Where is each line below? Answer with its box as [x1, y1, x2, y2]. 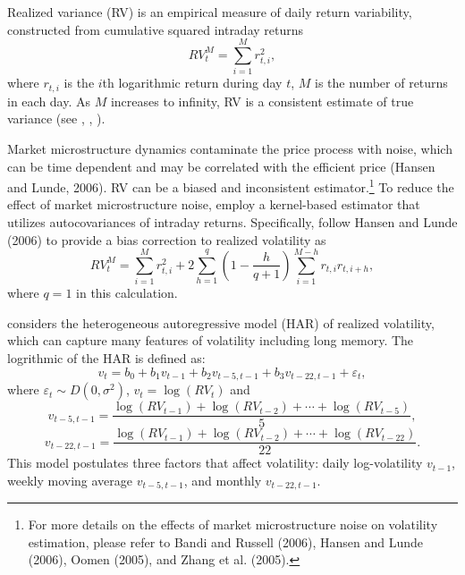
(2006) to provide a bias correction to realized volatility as [7, 230, 326, 249]
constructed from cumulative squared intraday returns [7, 20, 304, 38]
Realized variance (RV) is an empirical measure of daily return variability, [7, 3, 412, 21]
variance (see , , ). [7, 109, 106, 128]
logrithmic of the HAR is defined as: [7, 349, 206, 368]
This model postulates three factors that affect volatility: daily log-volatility [7, 453, 423, 472]
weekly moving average [7, 470, 133, 489]
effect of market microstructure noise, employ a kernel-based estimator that [7, 195, 420, 214]
